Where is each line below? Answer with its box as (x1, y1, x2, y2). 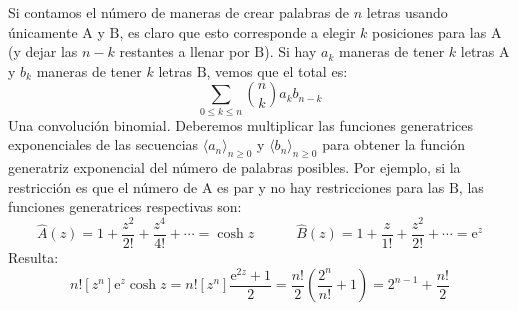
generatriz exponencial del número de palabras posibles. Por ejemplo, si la (8, 157, 461, 178)
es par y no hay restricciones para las (217, 176, 445, 197)
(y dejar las (8, 41, 78, 62)
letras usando (366, 2, 448, 22)
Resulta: (8, 247, 59, 268)
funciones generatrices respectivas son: (8, 196, 242, 217)
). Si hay (264, 41, 317, 62)
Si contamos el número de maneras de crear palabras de (8, 2, 350, 22)
